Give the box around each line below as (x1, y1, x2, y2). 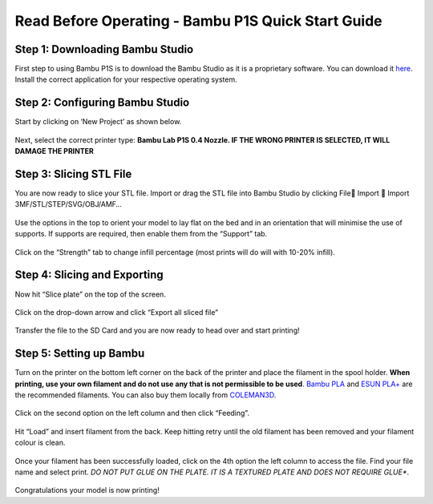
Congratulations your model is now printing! (14, 486, 160, 495)
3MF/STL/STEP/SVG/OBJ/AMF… (14, 200, 122, 209)
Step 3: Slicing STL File (14, 167, 132, 180)
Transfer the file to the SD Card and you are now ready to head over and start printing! (14, 325, 300, 336)
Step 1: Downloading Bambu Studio (14, 42, 194, 56)
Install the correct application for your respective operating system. (14, 75, 237, 84)
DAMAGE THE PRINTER (14, 147, 94, 156)
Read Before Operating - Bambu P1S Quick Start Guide (14, 12, 382, 30)
